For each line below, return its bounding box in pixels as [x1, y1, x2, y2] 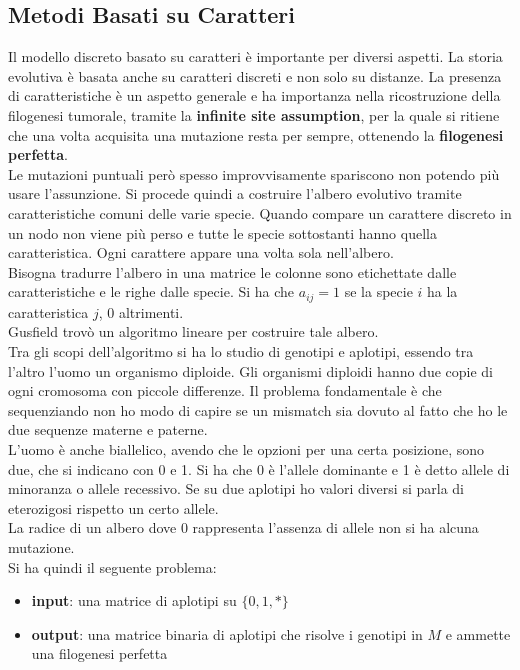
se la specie [344, 281, 413, 302]
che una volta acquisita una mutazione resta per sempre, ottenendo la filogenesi [8, 124, 504, 145]
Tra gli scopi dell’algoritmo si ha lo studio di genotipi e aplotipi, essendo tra [8, 340, 474, 361]
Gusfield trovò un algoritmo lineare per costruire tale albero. [8, 321, 379, 342]
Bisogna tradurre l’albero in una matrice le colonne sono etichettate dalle [8, 261, 457, 282]
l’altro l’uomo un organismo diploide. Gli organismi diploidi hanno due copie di [8, 360, 494, 381]
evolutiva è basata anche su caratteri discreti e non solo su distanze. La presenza [8, 65, 502, 86]
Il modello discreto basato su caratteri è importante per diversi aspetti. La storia [8, 46, 503, 67]
